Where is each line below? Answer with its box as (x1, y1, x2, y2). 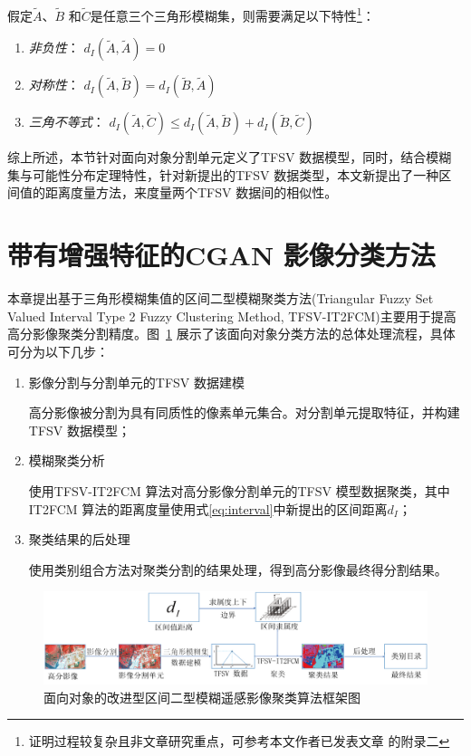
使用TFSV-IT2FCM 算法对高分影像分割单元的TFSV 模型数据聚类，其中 (28, 481, 450, 500)
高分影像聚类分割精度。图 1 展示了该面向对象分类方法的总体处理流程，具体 (7, 324, 456, 343)
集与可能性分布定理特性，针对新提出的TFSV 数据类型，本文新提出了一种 (7, 165, 439, 184)
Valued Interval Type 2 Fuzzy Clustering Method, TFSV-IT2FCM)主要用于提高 (7, 306, 457, 325)
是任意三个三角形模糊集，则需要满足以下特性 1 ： (90, 4, 375, 24)
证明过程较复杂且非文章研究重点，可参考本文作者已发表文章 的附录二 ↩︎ (28, 732, 450, 751)
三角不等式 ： (28, 112, 105, 131)
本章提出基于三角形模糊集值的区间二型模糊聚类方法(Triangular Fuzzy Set (7, 289, 434, 308)
